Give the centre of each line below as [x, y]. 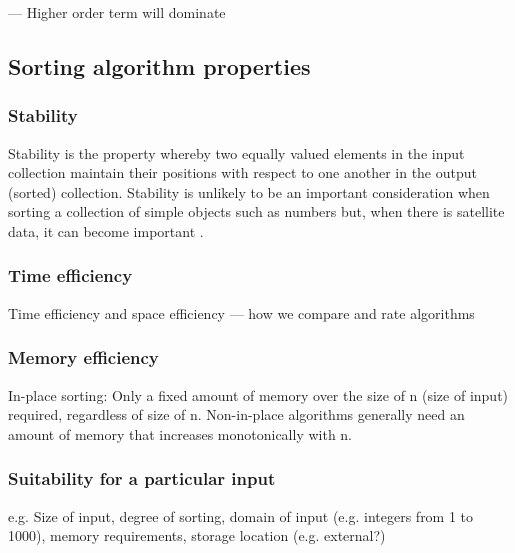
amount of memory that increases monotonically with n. [180, 433]
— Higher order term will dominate [117, 12]
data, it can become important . [106, 230]
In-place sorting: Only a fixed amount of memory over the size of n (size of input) [258, 394]
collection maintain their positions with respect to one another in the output [242, 172]
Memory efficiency [83, 357]
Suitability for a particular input [142, 478]
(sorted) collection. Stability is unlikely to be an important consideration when [249, 191]
